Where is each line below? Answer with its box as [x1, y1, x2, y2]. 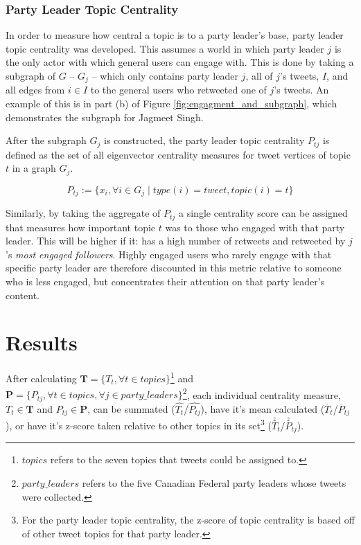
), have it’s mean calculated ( [200, 401, 325, 416]
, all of [245, 69, 273, 82]
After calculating [6, 370, 77, 385]
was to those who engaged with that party [165, 220, 345, 234]
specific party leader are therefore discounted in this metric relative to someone [6, 260, 342, 275]
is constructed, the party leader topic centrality [104, 133, 305, 148]
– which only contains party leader [91, 69, 238, 82]
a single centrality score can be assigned [179, 206, 348, 220]
